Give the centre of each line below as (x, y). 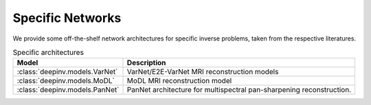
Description (146, 63)
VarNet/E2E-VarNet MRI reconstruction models (203, 72)
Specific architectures (48, 53)
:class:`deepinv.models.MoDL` (66, 81)
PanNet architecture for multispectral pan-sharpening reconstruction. (239, 90)
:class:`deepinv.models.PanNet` (68, 90)
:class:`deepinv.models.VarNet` (67, 72)
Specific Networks (67, 18)
